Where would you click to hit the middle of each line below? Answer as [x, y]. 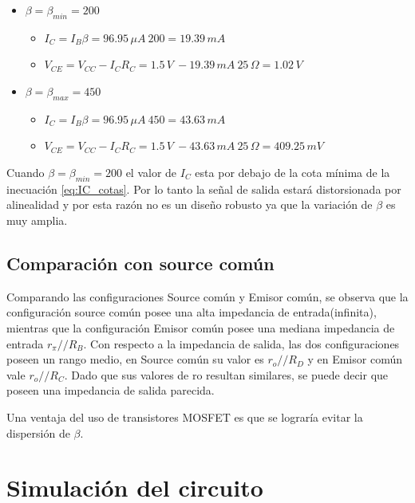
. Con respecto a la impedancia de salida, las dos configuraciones [241, 343]
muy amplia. [37, 220]
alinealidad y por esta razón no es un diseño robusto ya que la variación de [190, 204]
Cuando [26, 172]
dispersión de [38, 432]
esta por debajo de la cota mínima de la [292, 172]
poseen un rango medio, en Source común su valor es [135, 359]
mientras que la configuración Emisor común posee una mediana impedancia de [201, 327]
